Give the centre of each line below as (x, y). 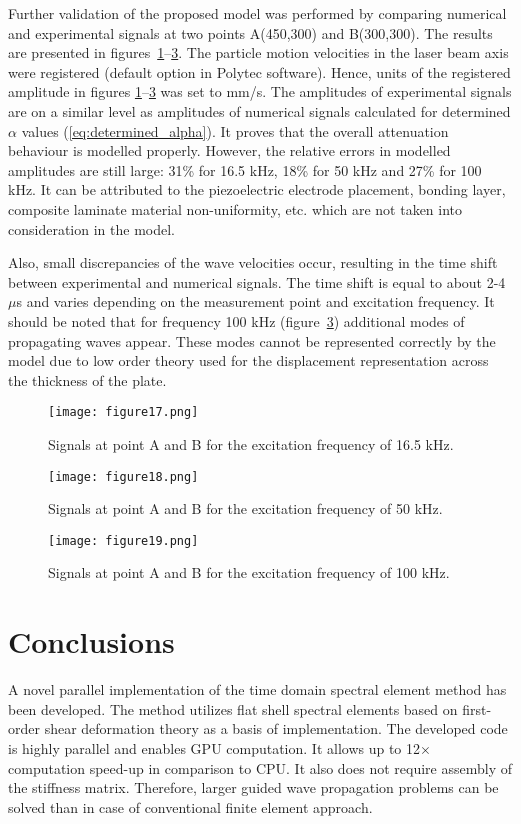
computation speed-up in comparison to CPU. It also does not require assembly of (260, 767)
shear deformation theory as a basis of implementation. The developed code (276, 728)
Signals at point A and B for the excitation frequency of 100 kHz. (249, 572)
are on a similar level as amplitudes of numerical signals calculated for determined (259, 110)
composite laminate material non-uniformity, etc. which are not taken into (235, 208)
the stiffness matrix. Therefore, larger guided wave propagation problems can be (253, 787)
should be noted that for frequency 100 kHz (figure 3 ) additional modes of (236, 320)
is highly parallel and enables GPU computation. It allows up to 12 (214, 747)
